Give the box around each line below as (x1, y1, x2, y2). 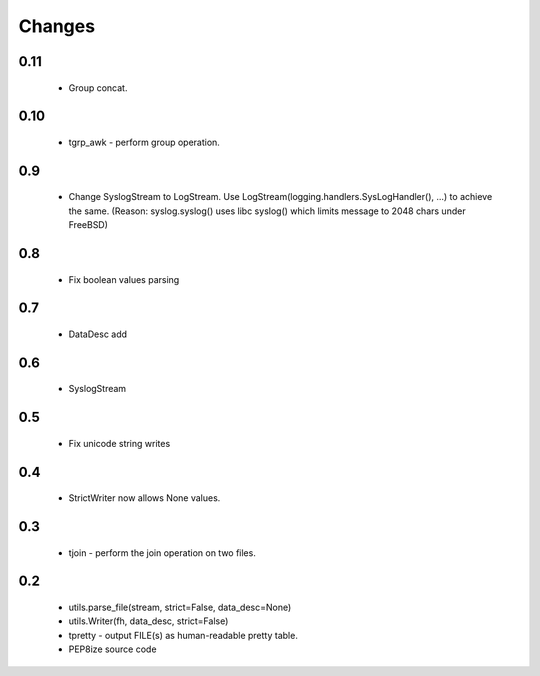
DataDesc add (68, 328, 128, 340)
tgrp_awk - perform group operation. (68, 136, 220, 148)
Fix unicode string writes (68, 437, 171, 449)
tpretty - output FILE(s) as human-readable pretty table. (68, 629, 299, 641)
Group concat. (68, 81, 128, 94)
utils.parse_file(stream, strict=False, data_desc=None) (68, 601, 292, 613)
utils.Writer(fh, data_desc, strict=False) (68, 615, 229, 627)
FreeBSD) (68, 219, 109, 231)
